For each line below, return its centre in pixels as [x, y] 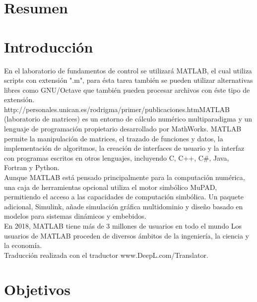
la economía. [23, 245]
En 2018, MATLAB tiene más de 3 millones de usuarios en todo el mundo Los [123, 226]
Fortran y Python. [32, 167]
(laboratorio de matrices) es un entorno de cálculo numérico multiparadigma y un [128, 119]
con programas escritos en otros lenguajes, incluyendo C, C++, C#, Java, [117, 157]
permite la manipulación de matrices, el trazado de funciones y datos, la [114, 138]
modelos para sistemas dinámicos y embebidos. [75, 216]
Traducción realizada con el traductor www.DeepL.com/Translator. [106, 255]
